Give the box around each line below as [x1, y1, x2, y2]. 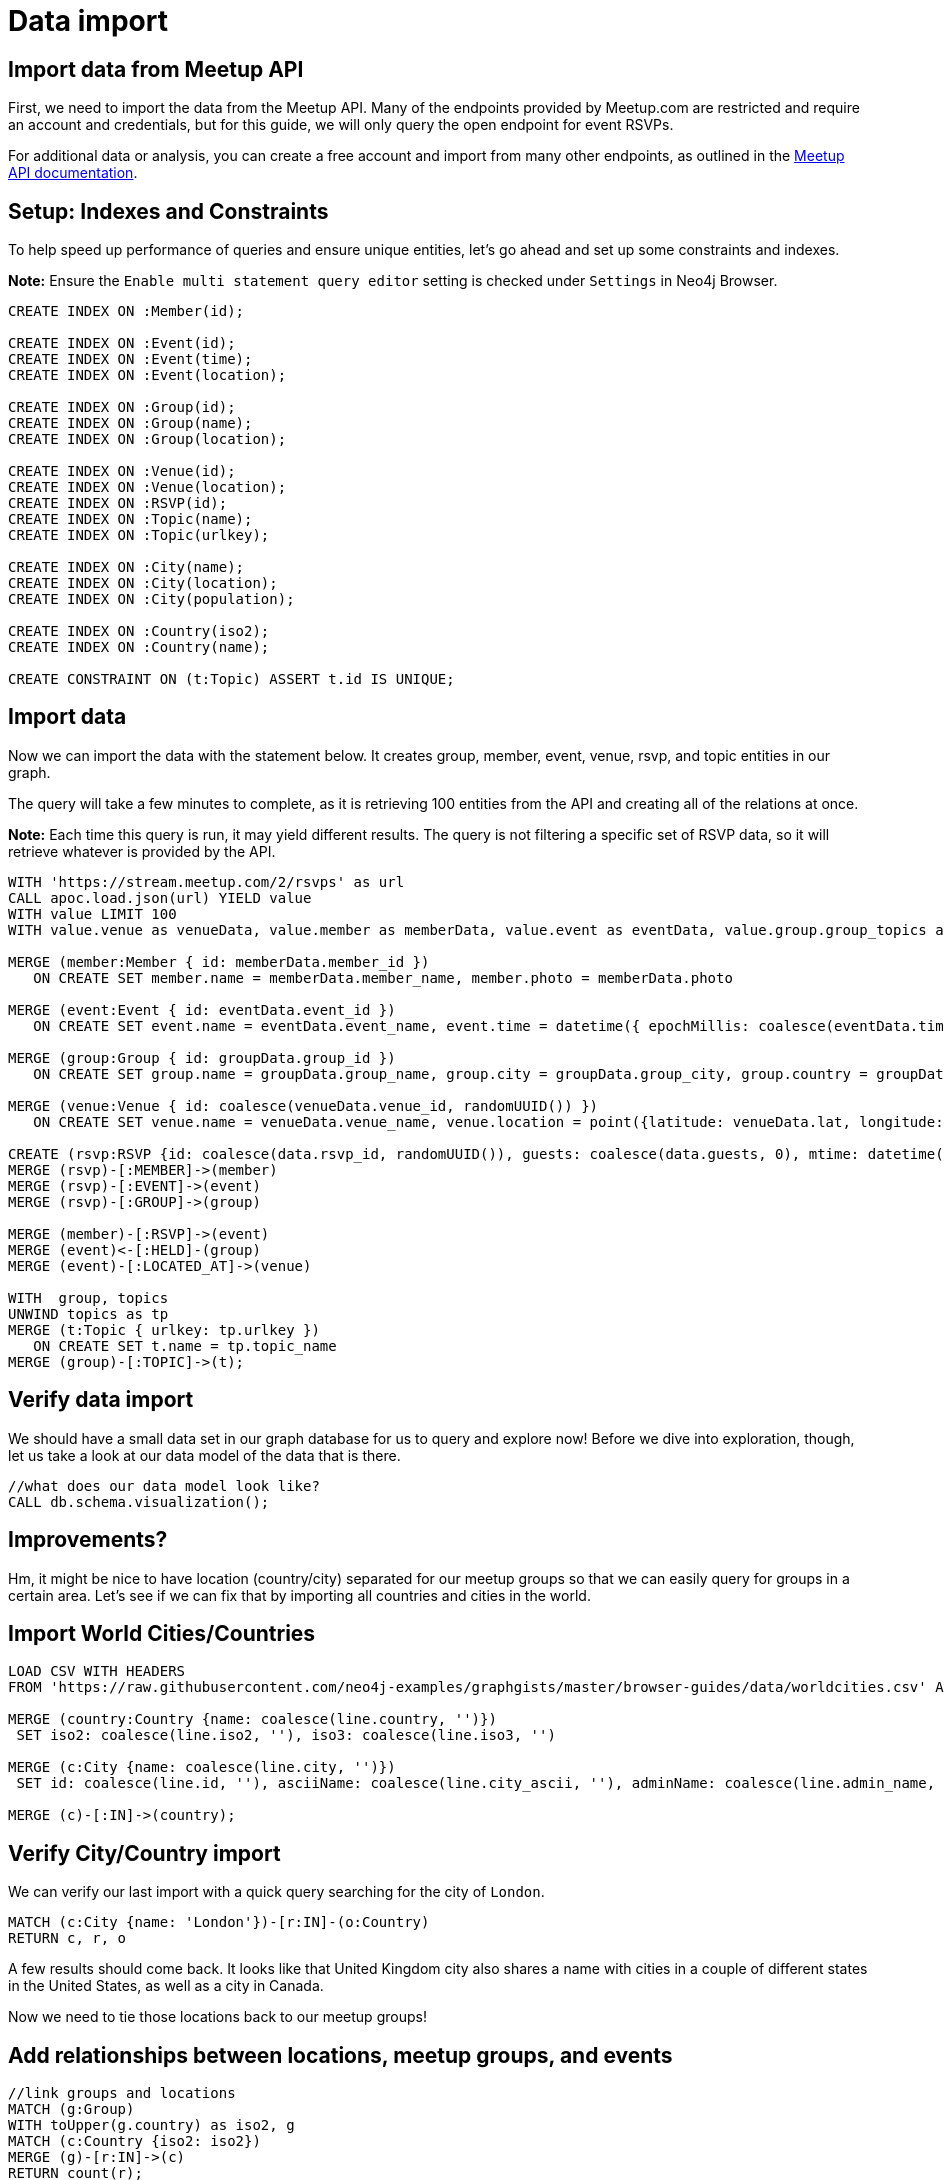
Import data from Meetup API [8, 56, 304, 82]
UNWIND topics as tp [8, 1305, 169, 1322]
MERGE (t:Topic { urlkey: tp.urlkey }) [8, 1321, 320, 1338]
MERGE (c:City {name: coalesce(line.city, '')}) [8, 1759, 396, 1776]
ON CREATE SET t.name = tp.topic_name [33, 1337, 337, 1354]
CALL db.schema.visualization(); [8, 1493, 270, 1510]
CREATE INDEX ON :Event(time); [8, 351, 253, 368]
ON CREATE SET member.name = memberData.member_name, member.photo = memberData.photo [33, 969, 733, 986]
